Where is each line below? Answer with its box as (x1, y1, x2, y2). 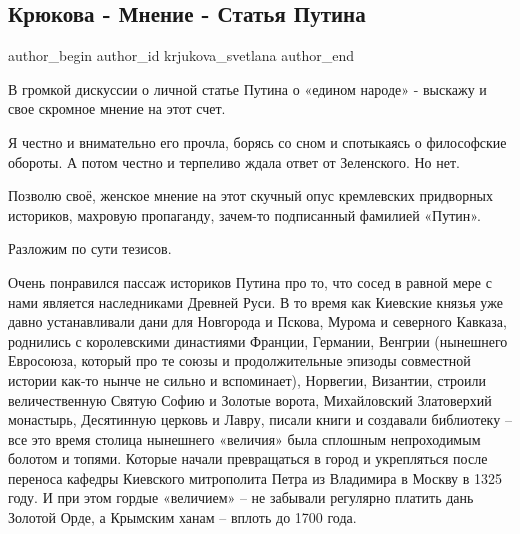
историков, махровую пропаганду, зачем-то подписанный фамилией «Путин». (8, 204, 481, 225)
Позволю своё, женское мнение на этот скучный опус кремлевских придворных (8, 185, 494, 206)
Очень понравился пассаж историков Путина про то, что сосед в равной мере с (8, 271, 492, 292)
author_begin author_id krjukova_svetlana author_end (8, 45, 355, 66)
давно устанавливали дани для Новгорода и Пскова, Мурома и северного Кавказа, (8, 311, 507, 332)
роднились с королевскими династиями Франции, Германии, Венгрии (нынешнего (8, 330, 508, 351)
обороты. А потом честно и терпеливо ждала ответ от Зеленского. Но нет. (8, 151, 460, 172)
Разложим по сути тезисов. (8, 238, 172, 259)
